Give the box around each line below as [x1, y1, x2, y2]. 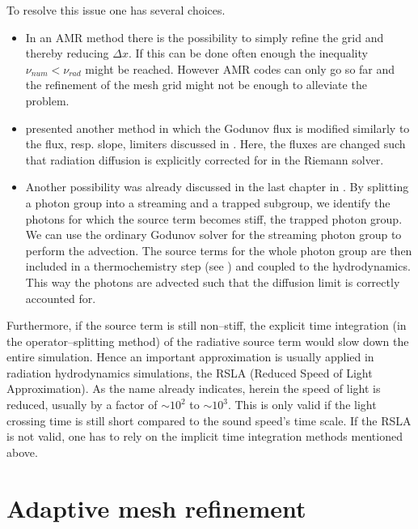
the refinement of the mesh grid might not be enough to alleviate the [25, 76, 367, 93]
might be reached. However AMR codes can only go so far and [85, 60, 395, 77]
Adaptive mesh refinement [6, 491, 306, 524]
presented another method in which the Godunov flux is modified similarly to [25, 119, 410, 136]
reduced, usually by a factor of [6, 396, 158, 413]
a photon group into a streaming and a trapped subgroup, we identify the [25, 194, 391, 211]
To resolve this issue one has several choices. [6, 2, 226, 18]
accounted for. [25, 289, 96, 306]
